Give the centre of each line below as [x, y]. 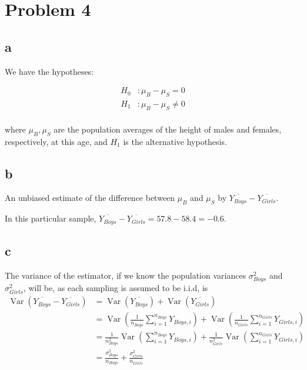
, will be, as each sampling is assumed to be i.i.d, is [116, 288]
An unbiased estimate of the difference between [90, 198]
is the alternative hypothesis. [175, 141]
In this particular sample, [51, 218]
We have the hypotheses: [49, 71]
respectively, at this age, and [56, 141]
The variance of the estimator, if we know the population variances [126, 275]
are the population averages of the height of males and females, [168, 129]
